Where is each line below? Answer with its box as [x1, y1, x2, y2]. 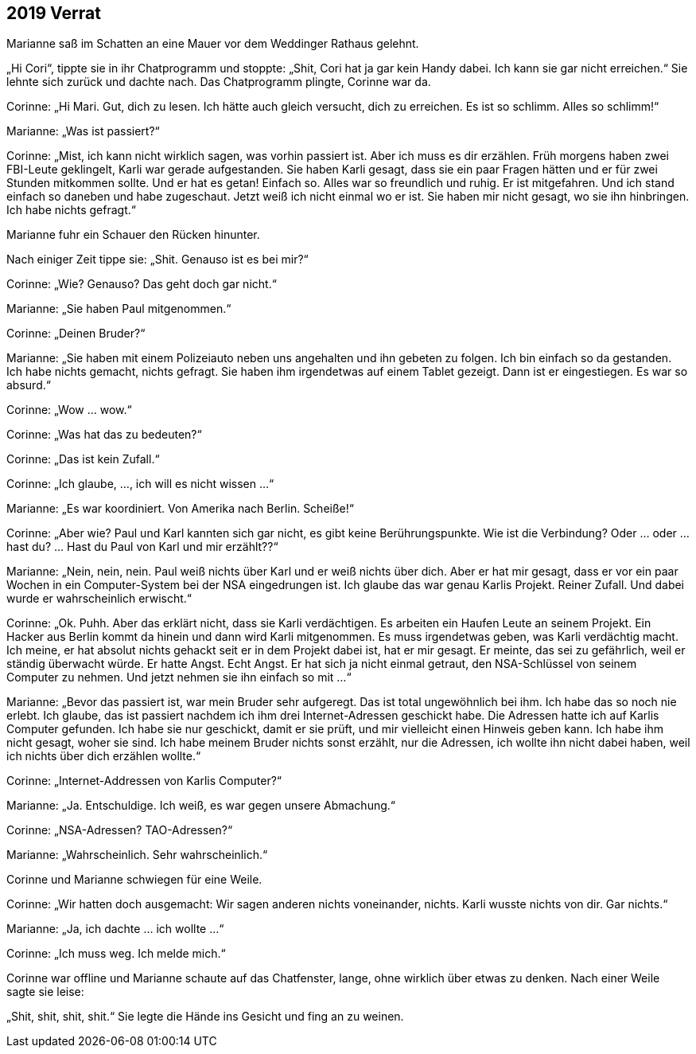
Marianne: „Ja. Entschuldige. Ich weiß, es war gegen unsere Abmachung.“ [6, 798, 395, 813]
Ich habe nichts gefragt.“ [6, 203, 136, 217]
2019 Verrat [6, 3, 101, 23]
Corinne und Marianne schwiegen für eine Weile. [6, 872, 262, 887]
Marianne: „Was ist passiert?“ [6, 124, 160, 139]
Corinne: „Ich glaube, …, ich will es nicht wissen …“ [6, 477, 274, 491]
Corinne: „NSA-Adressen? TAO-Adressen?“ [6, 823, 233, 837]
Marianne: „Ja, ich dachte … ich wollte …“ [6, 922, 224, 936]
